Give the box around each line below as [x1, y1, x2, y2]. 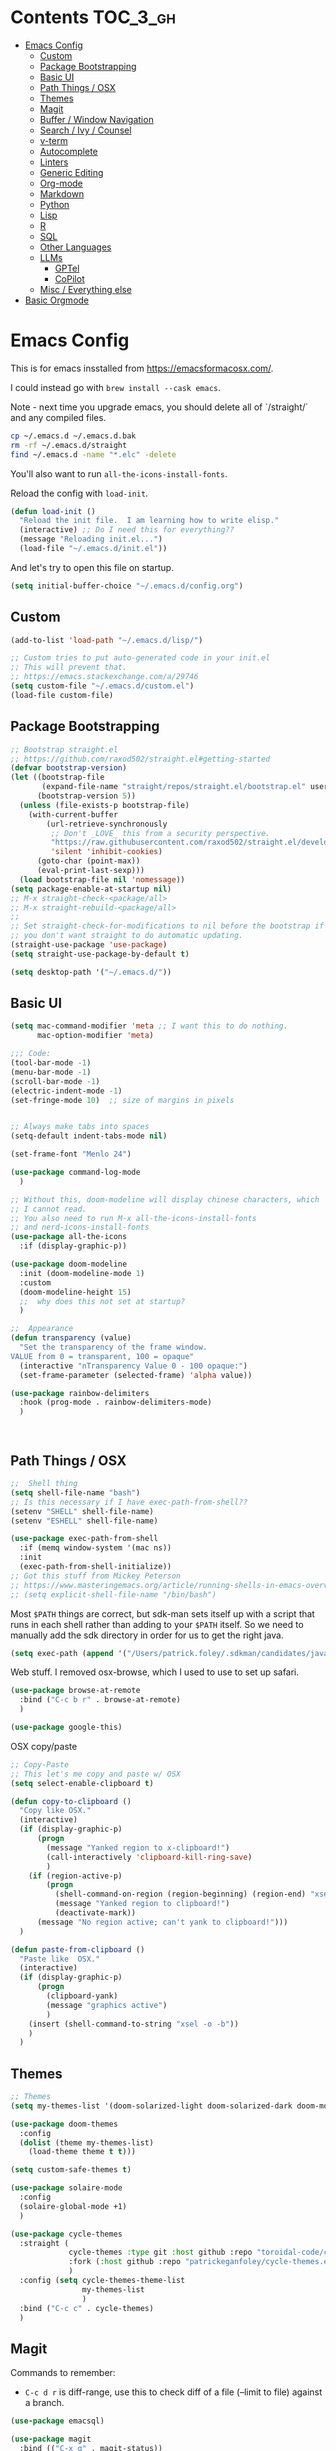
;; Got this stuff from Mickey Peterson [10, 1571, 182, 1581]
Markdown [39, 187, 85, 200]
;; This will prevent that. [10, 662, 128, 673]
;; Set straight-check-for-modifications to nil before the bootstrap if [10, 921, 325, 931]
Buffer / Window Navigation [39, 113, 154, 125]
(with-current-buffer [28, 809, 118, 820]
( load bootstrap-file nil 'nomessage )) [19, 874, 186, 885]
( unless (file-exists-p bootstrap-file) [19, 800, 190, 810]
